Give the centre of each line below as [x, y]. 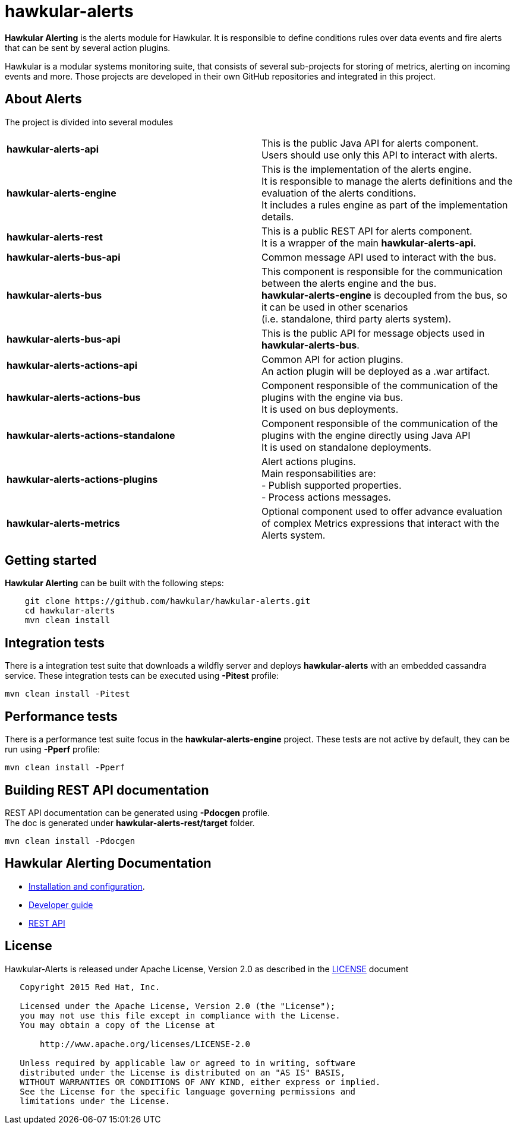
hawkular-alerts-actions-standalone [91, 435]
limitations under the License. [95, 1101]
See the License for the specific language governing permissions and [188, 1091]
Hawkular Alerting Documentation [108, 864]
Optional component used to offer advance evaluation [382, 511]
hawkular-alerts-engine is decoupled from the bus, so [384, 295]
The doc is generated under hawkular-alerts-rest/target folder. [130, 823]
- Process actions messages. [326, 497]
